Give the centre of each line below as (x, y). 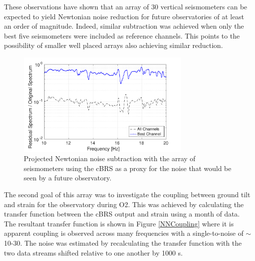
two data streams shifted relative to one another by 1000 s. (93, 252)
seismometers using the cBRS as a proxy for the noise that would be (127, 168)
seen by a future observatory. (68, 178)
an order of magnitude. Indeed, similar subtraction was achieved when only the (124, 26)
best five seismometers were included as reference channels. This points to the (122, 35)
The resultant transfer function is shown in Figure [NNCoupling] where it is (119, 223)
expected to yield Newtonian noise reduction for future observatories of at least (124, 16)
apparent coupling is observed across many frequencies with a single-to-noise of (124, 233)
